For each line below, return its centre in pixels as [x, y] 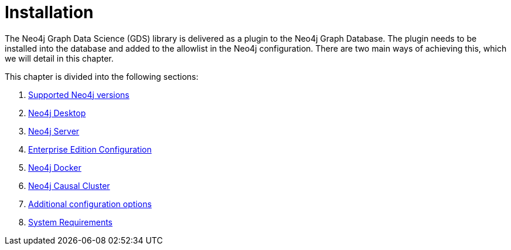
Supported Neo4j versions [79, 94]
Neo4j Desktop [57, 113]
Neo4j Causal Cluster [69, 185]
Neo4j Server [54, 131]
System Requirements [70, 222]
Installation [49, 12]
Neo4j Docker [55, 167]
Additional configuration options [90, 204]
